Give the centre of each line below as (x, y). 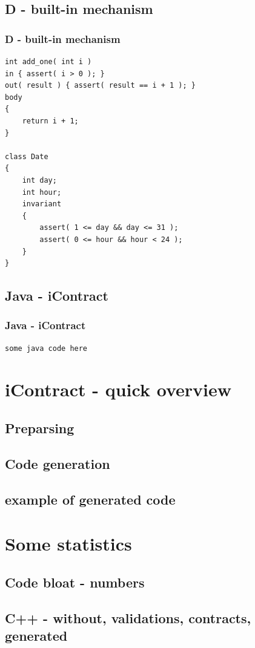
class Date (27, 156)
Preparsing (40, 428)
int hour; (42, 192)
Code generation (58, 463)
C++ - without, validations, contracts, (128, 617)
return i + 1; (50, 121)
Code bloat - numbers (75, 582)
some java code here (46, 348)
